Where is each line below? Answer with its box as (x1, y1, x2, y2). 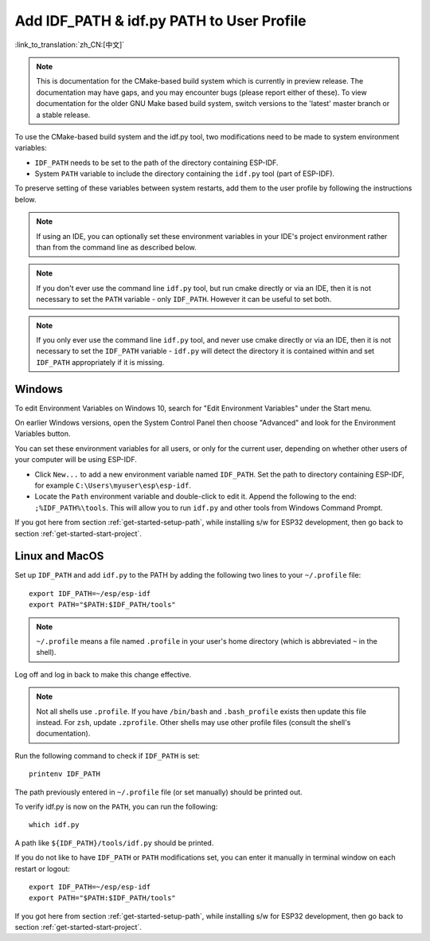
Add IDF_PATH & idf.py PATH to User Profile (14, 12, 307, 29)
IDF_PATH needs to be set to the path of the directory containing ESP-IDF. (34, 158, 279, 167)
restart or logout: (14, 864, 71, 873)
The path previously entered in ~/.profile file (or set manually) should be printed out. (14, 787, 303, 797)
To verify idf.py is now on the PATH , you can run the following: (14, 802, 218, 811)
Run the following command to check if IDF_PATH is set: (14, 751, 201, 760)
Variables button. (14, 429, 71, 438)
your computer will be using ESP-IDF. (14, 455, 137, 465)
